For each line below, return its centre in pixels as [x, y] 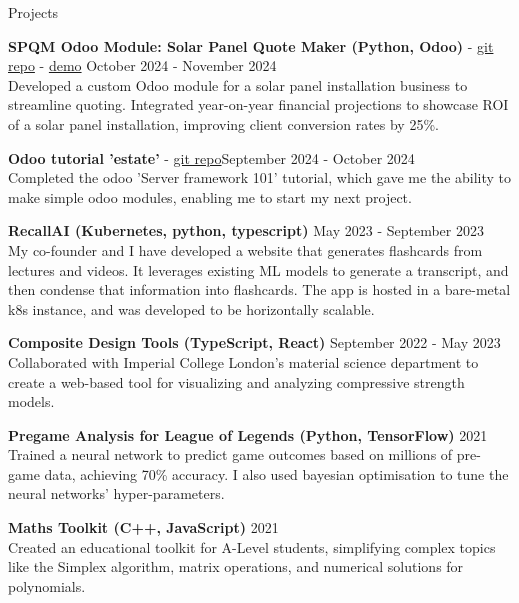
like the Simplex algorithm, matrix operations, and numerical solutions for [236, 566]
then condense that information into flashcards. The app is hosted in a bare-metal [259, 289]
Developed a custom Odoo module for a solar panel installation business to [238, 84]
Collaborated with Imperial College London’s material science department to [243, 361]
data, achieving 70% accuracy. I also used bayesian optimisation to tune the [276, 473]
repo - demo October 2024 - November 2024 [142, 65]
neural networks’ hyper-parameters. [116, 493]
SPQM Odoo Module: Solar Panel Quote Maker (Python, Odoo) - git [251, 45]
